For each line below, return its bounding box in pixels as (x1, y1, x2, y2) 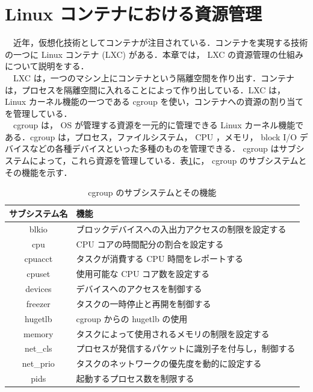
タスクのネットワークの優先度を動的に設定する (76, 357, 262, 370)
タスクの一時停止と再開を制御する (76, 297, 211, 310)
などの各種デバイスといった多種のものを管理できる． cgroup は (29, 142, 279, 155)
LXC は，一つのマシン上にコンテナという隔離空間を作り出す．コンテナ (13, 71, 295, 84)
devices (25, 282, 52, 295)
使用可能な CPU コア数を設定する (76, 267, 210, 280)
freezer (26, 297, 51, 310)
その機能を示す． (5, 166, 72, 178)
